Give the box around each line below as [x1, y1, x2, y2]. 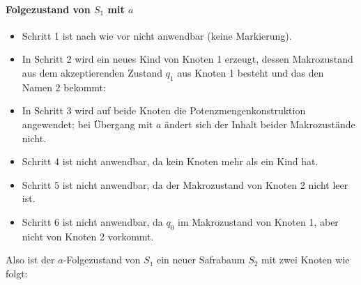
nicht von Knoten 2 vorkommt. [22, 229, 154, 243]
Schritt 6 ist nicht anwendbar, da [22, 214, 163, 229]
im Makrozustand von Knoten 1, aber [178, 214, 339, 229]
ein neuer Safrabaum [156, 252, 245, 267]
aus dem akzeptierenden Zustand [22, 65, 163, 79]
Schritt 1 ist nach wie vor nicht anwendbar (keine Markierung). [22, 28, 292, 43]
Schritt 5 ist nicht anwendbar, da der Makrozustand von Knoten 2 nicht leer [22, 177, 348, 192]
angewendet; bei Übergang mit [22, 116, 153, 131]
